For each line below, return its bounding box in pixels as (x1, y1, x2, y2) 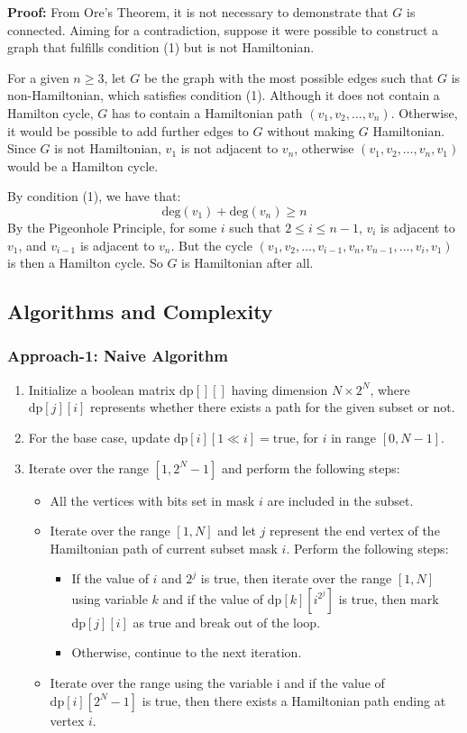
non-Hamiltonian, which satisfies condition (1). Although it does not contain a (7, 86, 440, 105)
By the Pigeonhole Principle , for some (7, 217, 217, 236)
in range (331, 427, 377, 446)
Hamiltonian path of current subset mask (50, 538, 278, 557)
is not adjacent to (180, 139, 279, 158)
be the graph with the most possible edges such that (143, 68, 434, 87)
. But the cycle (170, 235, 252, 254)
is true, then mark (338, 589, 439, 608)
